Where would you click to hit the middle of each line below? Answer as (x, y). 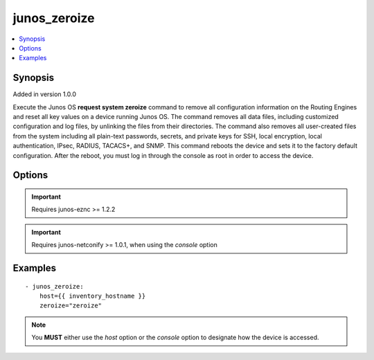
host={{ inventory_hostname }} (92, 296)
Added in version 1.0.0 (44, 94)
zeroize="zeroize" (71, 306)
